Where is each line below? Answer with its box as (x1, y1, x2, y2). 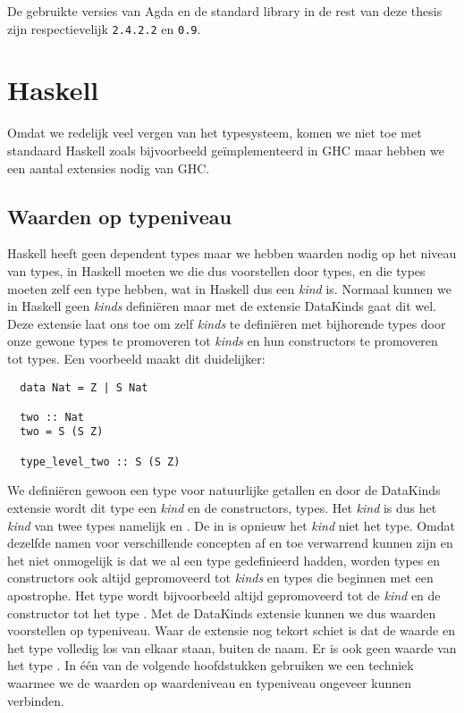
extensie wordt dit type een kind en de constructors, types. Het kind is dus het (7, 499, 437, 517)
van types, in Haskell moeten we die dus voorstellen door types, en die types (7, 261, 426, 280)
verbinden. (7, 691, 64, 709)
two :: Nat (20, 410, 84, 424)
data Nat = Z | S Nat (20, 381, 148, 394)
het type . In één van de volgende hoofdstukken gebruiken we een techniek (7, 656, 414, 675)
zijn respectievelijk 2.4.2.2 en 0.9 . (7, 19, 201, 38)
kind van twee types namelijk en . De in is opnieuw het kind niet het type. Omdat (7, 516, 456, 534)
